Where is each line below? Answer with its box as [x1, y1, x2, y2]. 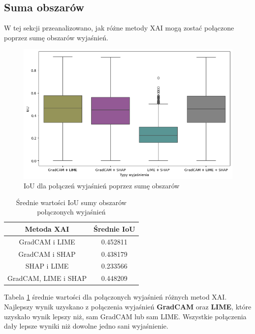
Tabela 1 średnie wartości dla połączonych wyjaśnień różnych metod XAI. [4, 292, 227, 302]
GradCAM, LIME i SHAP [7, 273, 87, 283]
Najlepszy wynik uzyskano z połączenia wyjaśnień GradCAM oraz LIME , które [4, 301, 252, 311]
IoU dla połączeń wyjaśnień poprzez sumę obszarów [24, 181, 180, 191]
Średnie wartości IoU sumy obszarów [16, 197, 127, 207]
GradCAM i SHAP [18, 248, 76, 259]
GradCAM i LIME [19, 236, 75, 246]
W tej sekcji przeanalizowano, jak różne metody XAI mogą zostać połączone [4, 23, 234, 33]
